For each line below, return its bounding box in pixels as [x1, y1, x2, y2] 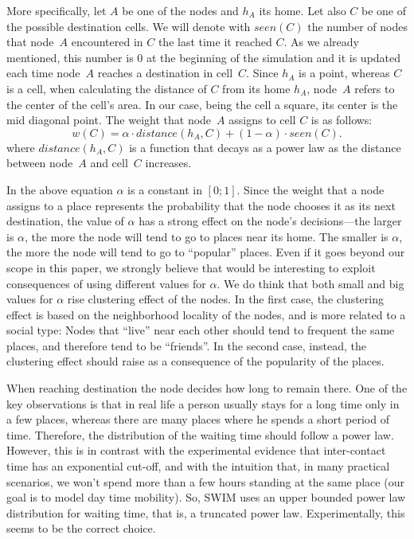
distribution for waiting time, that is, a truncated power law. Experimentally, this [6, 504, 405, 521]
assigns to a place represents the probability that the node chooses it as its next [6, 197, 396, 213]
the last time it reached [158, 33, 272, 50]
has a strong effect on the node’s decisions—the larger [139, 213, 402, 229]
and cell [90, 154, 128, 171]
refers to [354, 80, 395, 96]
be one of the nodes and [122, 2, 239, 18]
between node [6, 154, 73, 171]
